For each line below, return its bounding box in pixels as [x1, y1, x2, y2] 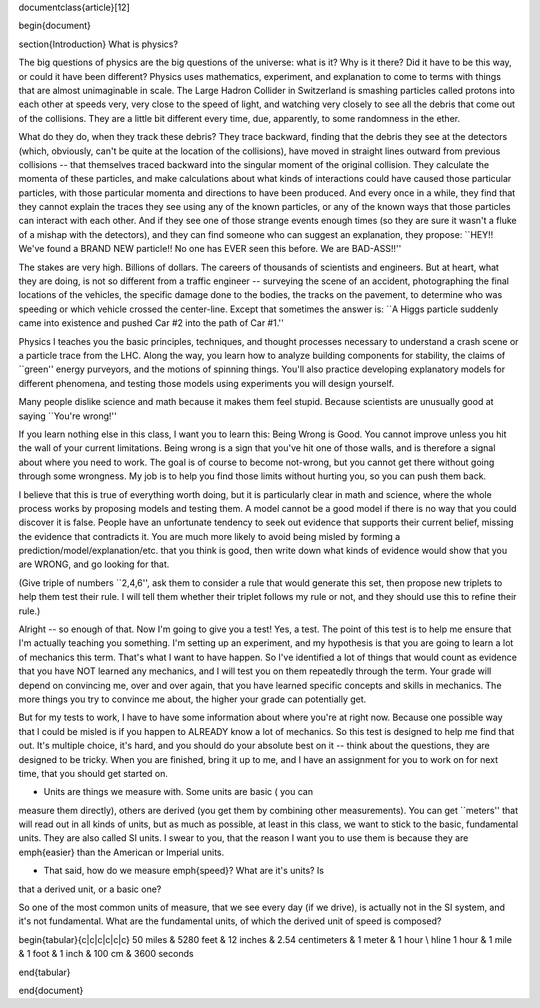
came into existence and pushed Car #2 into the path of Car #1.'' [18, 317, 284, 329]
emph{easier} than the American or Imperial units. [18, 846, 225, 858]
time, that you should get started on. [18, 767, 169, 779]
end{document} [18, 985, 84, 996]
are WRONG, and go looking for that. [18, 558, 170, 570]
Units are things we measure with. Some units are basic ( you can [43, 786, 314, 798]
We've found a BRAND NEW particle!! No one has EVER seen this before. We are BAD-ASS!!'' [18, 243, 402, 255]
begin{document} [18, 20, 92, 32]
